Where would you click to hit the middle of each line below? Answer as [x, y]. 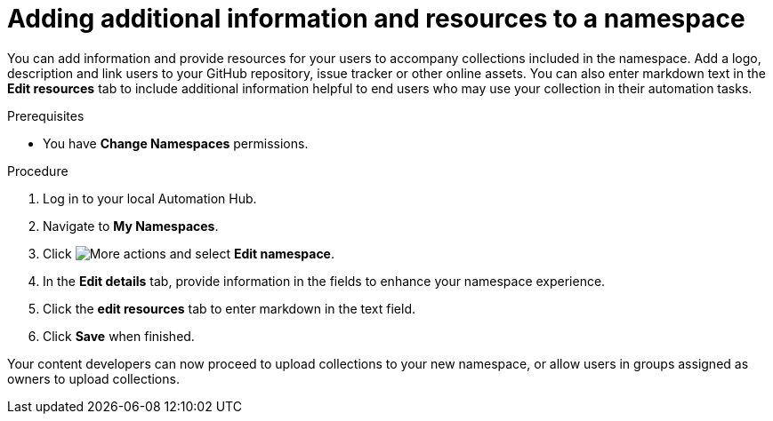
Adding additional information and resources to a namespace [376, 19]
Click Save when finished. [119, 336]
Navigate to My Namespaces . [131, 226]
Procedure [38, 171]
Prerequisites [46, 115]
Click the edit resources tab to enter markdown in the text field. [229, 308]
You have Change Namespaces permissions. [176, 143]
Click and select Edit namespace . [189, 253]
